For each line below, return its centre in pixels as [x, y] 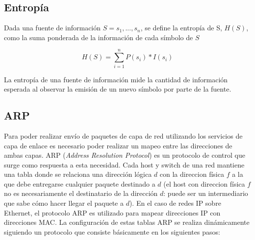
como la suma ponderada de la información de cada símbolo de [99, 37]
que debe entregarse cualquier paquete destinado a [80, 183]
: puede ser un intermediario [206, 193]
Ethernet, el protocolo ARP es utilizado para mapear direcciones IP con [112, 212]
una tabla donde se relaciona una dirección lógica [78, 174]
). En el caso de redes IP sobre [175, 203]
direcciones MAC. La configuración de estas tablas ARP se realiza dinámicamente [127, 222]
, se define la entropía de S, [181, 28]
